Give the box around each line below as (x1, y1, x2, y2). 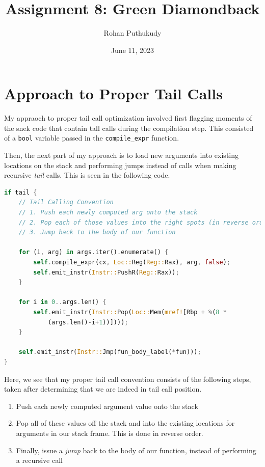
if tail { (4, 188, 37, 196)
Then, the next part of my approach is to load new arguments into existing (4, 150, 239, 160)
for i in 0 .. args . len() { (18, 298, 107, 306)
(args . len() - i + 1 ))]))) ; (47, 318, 128, 326)
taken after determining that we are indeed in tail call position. (4, 383, 202, 394)
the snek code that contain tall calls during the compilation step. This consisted (4, 122, 254, 133)
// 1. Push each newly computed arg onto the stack (18, 209, 198, 216)
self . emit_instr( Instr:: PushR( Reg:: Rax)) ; (33, 268, 179, 276)
